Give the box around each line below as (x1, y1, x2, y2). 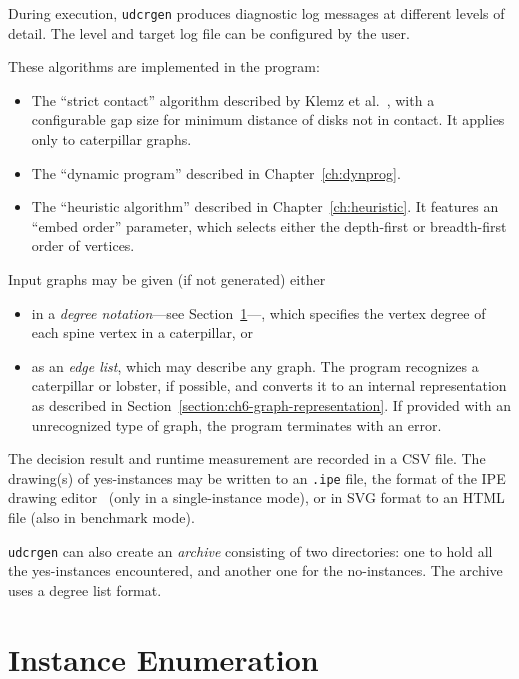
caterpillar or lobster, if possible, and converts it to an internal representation (31, 375, 507, 396)
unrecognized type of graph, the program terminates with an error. (31, 414, 442, 435)
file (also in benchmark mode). (8, 507, 195, 527)
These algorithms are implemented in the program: (8, 56, 320, 77)
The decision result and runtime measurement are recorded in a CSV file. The (8, 448, 486, 469)
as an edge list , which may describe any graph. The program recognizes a (31, 355, 479, 376)
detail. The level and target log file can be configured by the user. (8, 22, 410, 43)
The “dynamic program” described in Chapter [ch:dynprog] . (31, 162, 401, 183)
